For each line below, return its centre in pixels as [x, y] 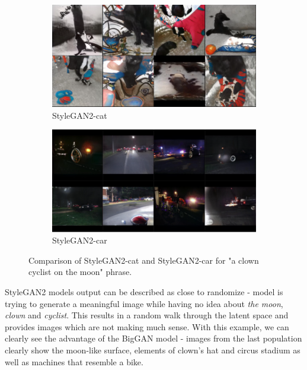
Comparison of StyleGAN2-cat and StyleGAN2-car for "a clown [144, 260]
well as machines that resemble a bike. [74, 361]
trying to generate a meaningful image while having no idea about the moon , [144, 303]
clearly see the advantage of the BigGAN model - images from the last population [153, 338]
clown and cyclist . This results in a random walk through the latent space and [147, 315]
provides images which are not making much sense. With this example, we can [147, 326]
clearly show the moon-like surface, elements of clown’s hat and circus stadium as [153, 350]
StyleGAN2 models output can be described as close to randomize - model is [144, 292]
